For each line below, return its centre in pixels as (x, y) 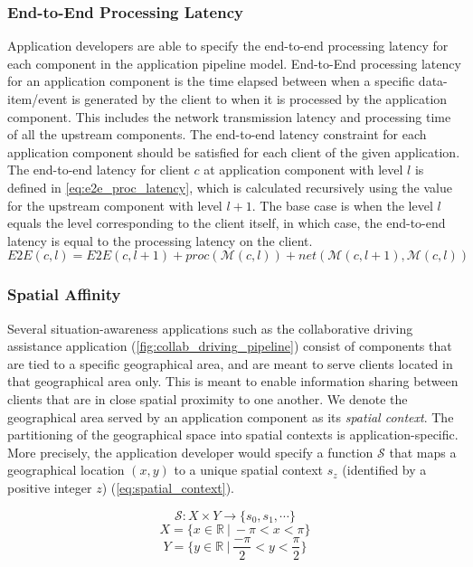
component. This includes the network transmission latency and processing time (229, 116)
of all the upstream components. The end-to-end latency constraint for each (217, 134)
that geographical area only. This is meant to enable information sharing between (233, 381)
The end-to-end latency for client (99, 170)
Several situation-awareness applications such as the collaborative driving (210, 328)
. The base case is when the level (342, 205)
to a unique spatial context (249, 470)
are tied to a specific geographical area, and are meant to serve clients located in (230, 363)
